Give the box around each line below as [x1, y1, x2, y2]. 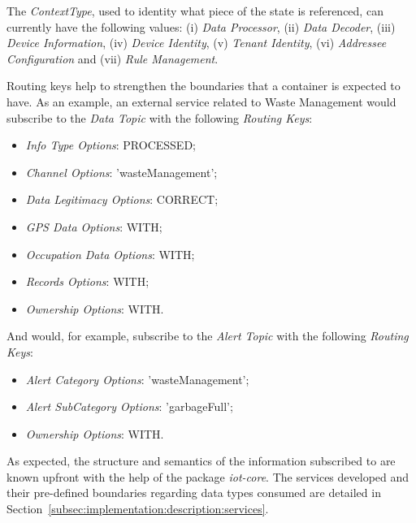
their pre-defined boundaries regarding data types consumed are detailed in [6, 484, 381, 501]
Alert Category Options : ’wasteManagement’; [25, 370, 249, 387]
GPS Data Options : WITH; [25, 218, 162, 235]
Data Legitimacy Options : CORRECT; [25, 191, 219, 208]
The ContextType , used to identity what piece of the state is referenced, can [6, 2, 383, 19]
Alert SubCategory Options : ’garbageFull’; [25, 398, 233, 415]
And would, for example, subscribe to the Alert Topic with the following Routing [6, 327, 409, 344]
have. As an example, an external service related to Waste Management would [6, 93, 396, 110]
